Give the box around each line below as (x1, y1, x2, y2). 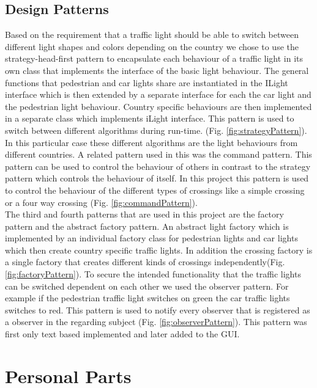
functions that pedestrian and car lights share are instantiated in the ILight (5, 76, 288, 89)
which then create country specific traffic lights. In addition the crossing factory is (5, 243, 313, 256)
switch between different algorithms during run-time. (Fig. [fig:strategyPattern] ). (5, 123, 307, 136)
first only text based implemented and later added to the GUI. (5, 328, 240, 340)
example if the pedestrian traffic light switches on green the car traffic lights (5, 291, 290, 304)
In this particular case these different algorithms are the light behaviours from (5, 136, 298, 148)
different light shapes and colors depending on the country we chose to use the (5, 40, 299, 53)
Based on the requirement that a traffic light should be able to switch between (5, 28, 299, 41)
